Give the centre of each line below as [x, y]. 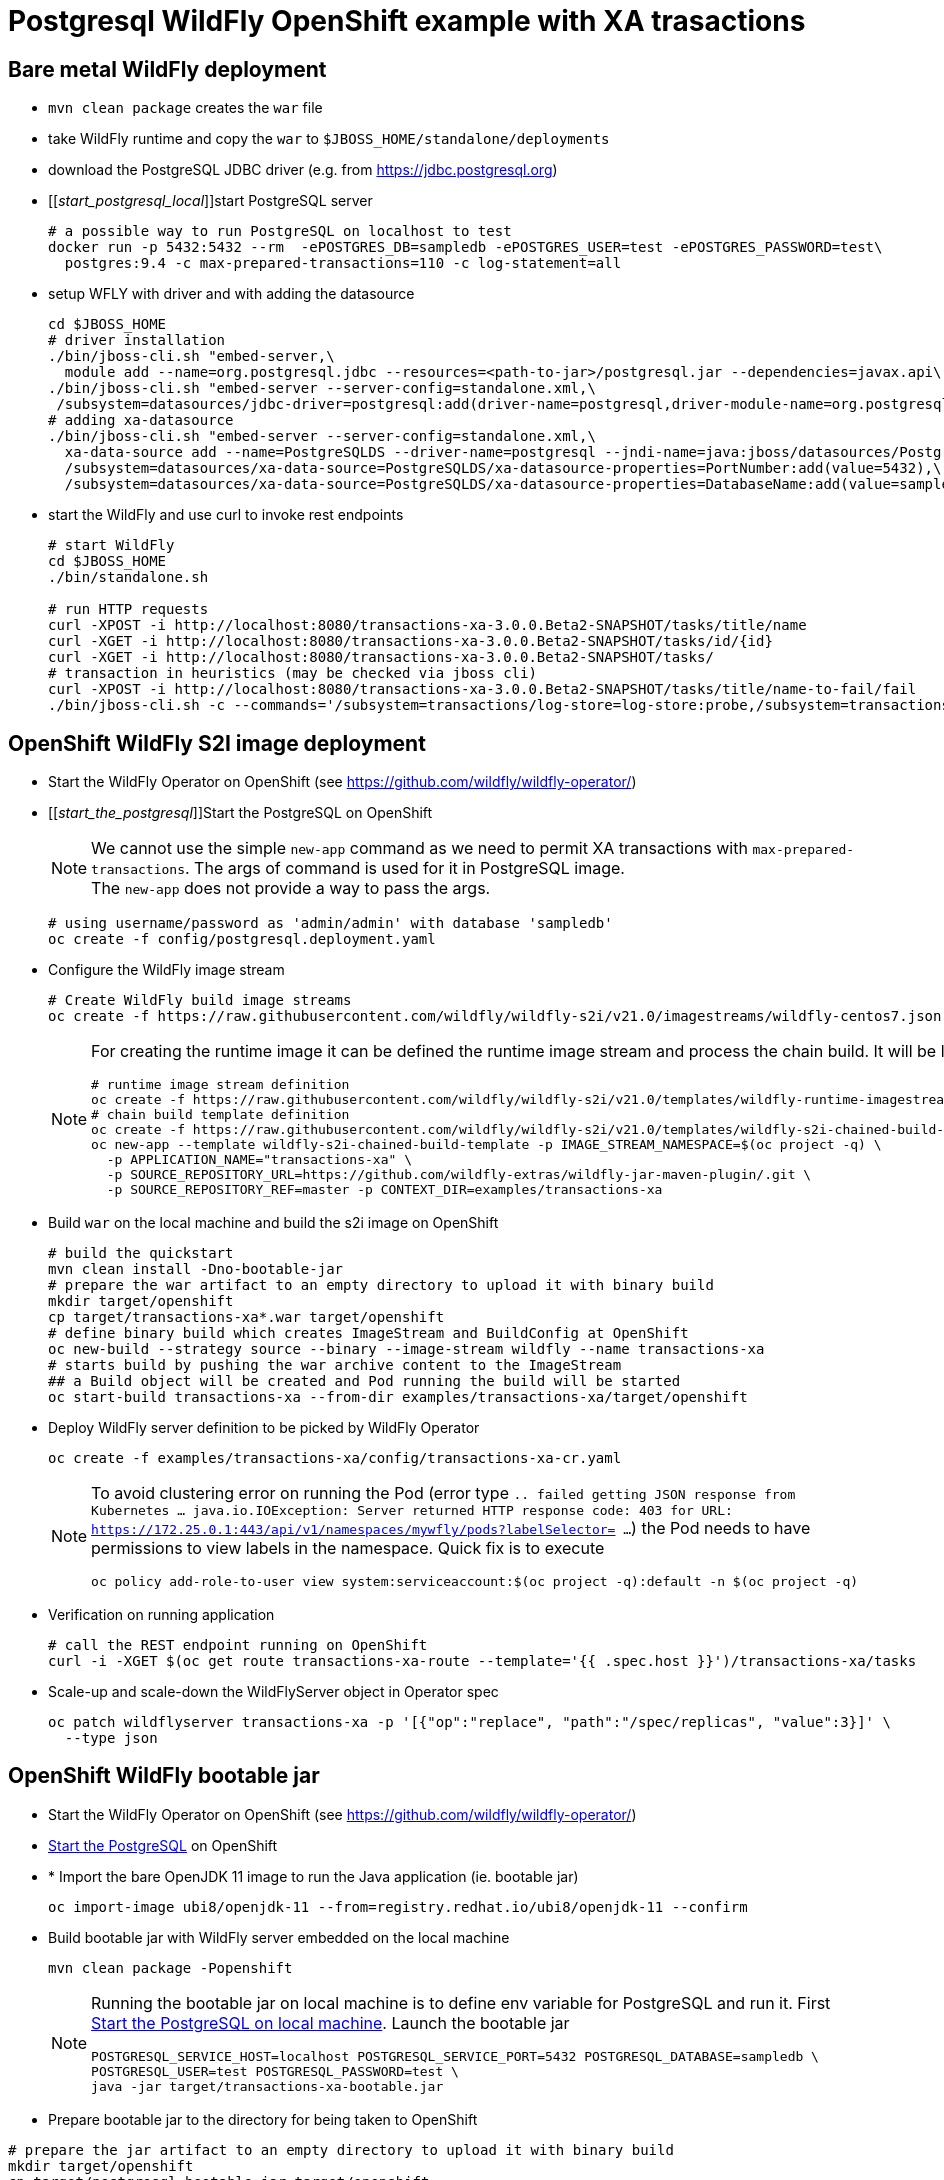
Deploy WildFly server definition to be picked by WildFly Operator [264, 1428]
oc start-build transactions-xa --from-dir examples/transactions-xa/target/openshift [398, 1397]
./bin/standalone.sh [128, 577]
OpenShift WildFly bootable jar [164, 1776]
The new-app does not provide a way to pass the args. [291, 888]
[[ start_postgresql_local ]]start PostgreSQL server [210, 201]
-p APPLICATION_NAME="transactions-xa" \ [259, 1160]
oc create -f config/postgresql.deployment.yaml [242, 939]
